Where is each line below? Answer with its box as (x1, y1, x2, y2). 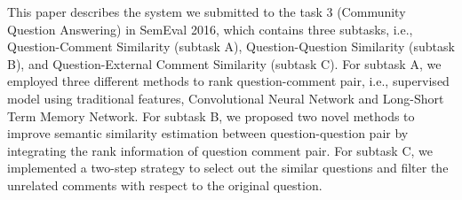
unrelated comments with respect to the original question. (7, 175, 323, 194)
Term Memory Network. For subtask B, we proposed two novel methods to (7, 106, 415, 125)
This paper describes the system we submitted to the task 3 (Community (7, 3, 406, 20)
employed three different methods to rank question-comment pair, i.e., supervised (7, 72, 450, 90)
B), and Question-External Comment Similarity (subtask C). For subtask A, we (7, 54, 442, 73)
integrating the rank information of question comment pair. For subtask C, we (7, 141, 433, 159)
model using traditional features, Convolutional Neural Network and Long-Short (7, 88, 444, 107)
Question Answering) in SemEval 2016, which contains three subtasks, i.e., (7, 19, 413, 38)
